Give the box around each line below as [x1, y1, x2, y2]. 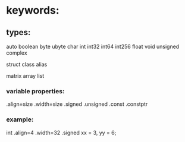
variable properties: [6, 87, 65, 95]
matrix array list [6, 72, 45, 79]
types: [6, 27, 31, 37]
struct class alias [6, 61, 48, 68]
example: [6, 115, 34, 124]
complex [6, 49, 28, 56]
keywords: [6, 4, 59, 17]
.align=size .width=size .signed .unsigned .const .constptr [6, 100, 148, 108]
